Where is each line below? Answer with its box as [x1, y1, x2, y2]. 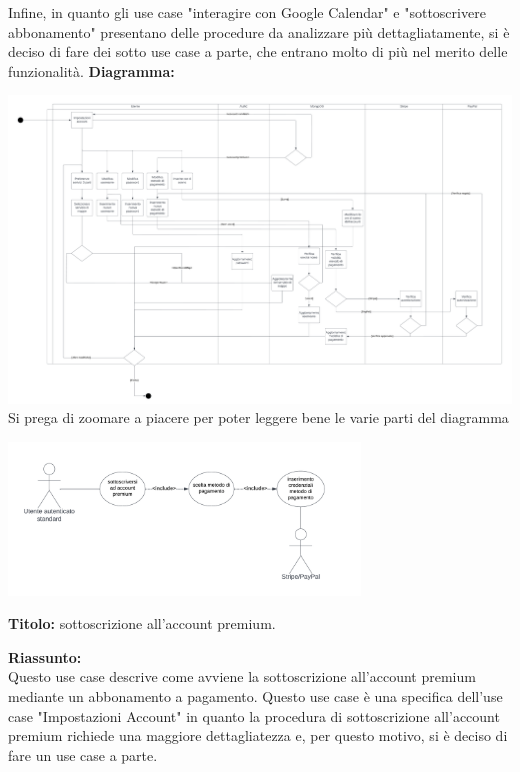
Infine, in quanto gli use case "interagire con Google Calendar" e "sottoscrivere [8, 2, 486, 22]
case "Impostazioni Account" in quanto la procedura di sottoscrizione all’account [8, 705, 500, 726]
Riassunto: [8, 646, 82, 667]
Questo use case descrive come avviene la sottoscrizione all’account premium [8, 666, 476, 687]
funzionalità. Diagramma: [8, 60, 175, 81]
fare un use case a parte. [8, 744, 158, 765]
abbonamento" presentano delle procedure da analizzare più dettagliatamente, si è [8, 21, 510, 42]
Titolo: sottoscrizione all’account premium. [8, 613, 276, 634]
